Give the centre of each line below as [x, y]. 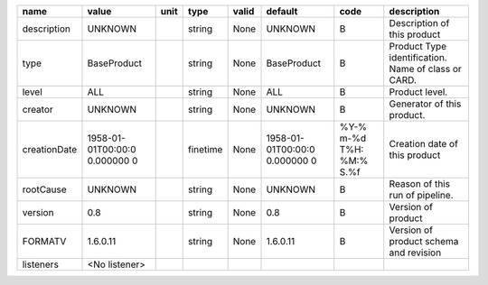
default [282, 11]
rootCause [44, 189]
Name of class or [426, 69]
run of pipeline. [421, 195]
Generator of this [425, 104]
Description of [419, 23]
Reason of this [420, 184]
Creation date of [423, 144]
